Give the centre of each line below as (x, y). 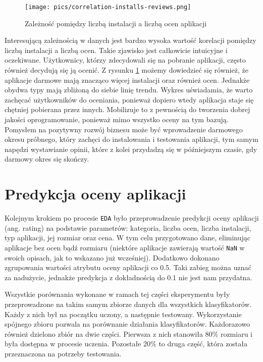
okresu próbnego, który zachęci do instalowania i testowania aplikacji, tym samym (131, 139)
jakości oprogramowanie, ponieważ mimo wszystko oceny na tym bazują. (117, 119)
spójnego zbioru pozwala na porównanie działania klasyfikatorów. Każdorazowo (127, 324)
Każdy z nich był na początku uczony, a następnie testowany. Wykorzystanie (123, 314)
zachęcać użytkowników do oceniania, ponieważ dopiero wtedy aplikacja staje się (129, 99)
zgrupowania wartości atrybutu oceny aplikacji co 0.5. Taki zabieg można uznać (128, 267)
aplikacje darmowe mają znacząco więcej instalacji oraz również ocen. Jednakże (127, 80)
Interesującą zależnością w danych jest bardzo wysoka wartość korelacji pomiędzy (130, 40)
